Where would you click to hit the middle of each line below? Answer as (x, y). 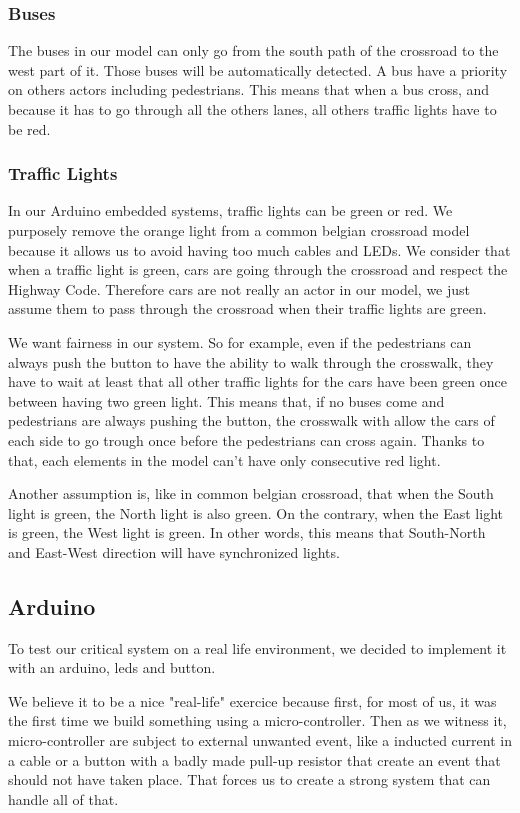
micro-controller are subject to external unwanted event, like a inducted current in (260, 740)
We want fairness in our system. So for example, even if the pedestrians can (240, 341)
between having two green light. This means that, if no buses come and (226, 400)
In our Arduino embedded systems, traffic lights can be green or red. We (230, 210)
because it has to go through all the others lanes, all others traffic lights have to (252, 109)
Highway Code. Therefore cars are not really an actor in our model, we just (239, 288)
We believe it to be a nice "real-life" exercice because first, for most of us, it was (252, 700)
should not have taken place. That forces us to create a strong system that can (249, 779)
